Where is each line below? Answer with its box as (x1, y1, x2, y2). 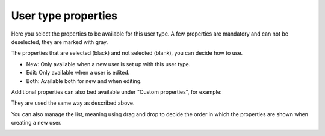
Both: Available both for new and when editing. (26, 77, 142, 84)
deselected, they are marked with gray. (11, 38, 108, 45)
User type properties (11, 9, 117, 22)
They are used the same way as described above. (11, 99, 135, 107)
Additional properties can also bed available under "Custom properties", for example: (11, 88, 222, 96)
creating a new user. (11, 119, 62, 126)
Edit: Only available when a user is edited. (26, 69, 130, 76)
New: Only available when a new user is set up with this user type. (26, 60, 191, 67)
